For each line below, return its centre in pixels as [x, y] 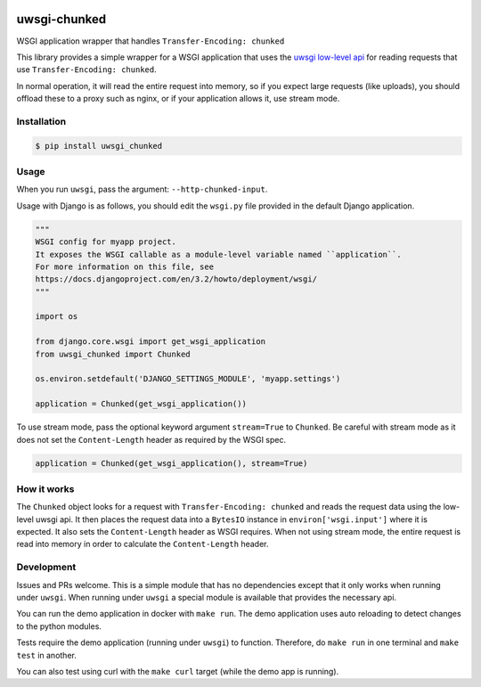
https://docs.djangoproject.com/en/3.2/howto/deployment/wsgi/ [176, 279]
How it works [45, 488]
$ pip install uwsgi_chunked [99, 146]
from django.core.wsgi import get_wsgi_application [151, 342]
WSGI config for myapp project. [106, 242]
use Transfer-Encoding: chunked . [86, 70]
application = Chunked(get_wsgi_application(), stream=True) [171, 463]
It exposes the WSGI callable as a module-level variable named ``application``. [219, 254]
